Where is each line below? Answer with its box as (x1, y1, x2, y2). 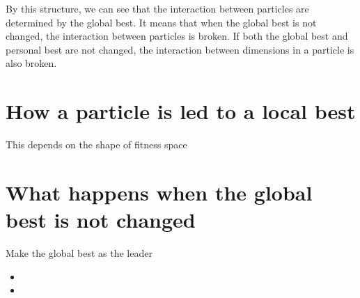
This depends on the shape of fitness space (6, 137, 187, 152)
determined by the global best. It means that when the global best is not (6, 15, 317, 29)
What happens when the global (6, 178, 313, 206)
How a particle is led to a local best (6, 97, 356, 125)
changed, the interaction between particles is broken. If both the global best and (6, 29, 348, 43)
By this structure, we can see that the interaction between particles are (6, 1, 309, 15)
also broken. (6, 56, 57, 70)
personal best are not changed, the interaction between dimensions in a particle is (6, 42, 354, 56)
